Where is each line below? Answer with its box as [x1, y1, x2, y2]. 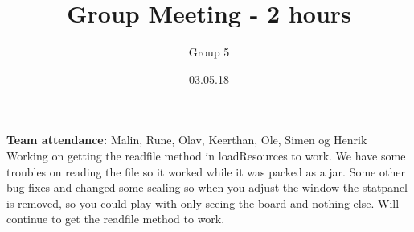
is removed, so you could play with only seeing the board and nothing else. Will [6, 194, 400, 211]
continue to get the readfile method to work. [6, 210, 225, 227]
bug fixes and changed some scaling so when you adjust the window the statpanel [6, 179, 408, 196]
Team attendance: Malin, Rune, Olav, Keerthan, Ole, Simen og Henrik [6, 131, 367, 148]
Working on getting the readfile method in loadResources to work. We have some [6, 147, 406, 164]
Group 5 [188, 43, 230, 60]
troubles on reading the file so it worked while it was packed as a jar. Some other [6, 163, 405, 180]
